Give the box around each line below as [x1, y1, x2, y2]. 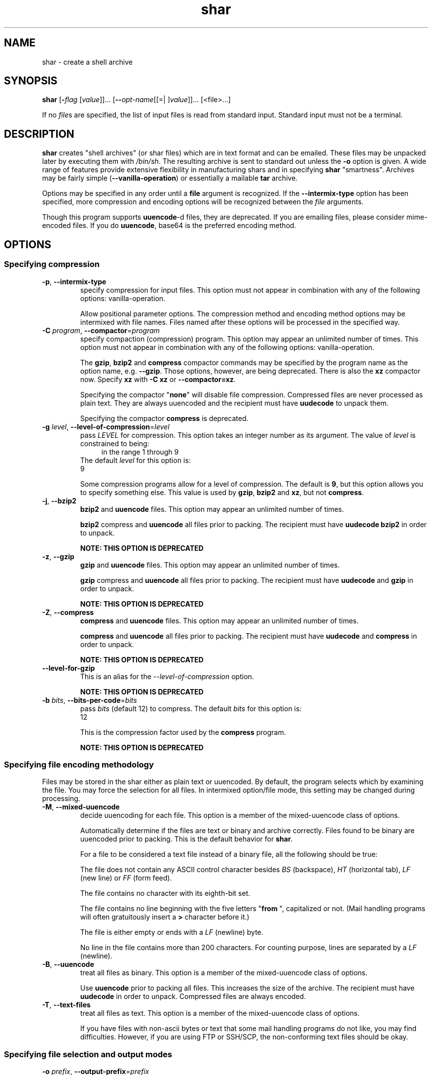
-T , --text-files [42, 1000, 91, 1009]
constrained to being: [80, 439, 149, 448]
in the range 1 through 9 [101, 447, 179, 456]
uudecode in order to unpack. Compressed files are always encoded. [80, 992, 306, 1001]
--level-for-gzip [42, 663, 95, 672]
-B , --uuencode [42, 960, 94, 969]
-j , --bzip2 [42, 496, 76, 505]
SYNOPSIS [4, 75, 58, 87]
